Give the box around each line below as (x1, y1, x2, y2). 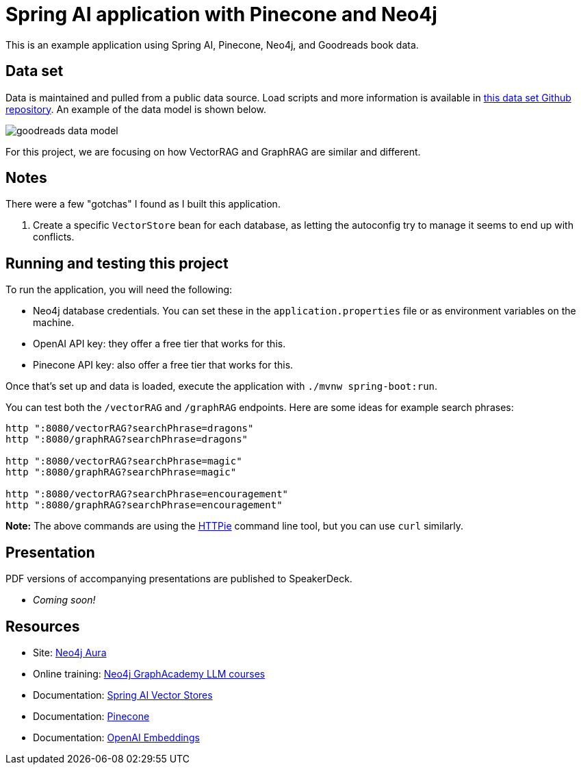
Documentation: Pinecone (33, 710, 150, 722)
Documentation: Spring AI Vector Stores (33, 688, 213, 701)
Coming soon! (33, 594, 96, 606)
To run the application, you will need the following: (5, 284, 233, 296)
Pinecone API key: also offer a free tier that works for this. (33, 359, 294, 371)
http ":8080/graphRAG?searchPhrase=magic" (5, 467, 237, 478)
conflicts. (33, 231, 75, 243)
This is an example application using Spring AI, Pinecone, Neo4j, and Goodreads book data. (5, 38, 419, 51)
